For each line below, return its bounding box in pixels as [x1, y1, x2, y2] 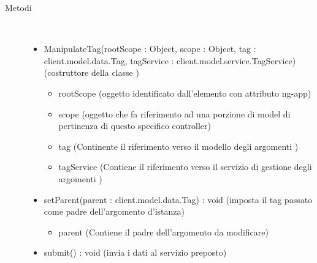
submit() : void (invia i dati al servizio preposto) [44, 246, 227, 259]
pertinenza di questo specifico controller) [58, 119, 211, 132]
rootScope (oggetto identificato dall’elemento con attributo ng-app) [58, 86, 311, 99]
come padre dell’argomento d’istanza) [44, 205, 185, 218]
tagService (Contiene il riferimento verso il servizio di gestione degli [58, 160, 312, 173]
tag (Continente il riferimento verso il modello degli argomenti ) [58, 139, 299, 152]
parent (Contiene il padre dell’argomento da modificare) [58, 225, 269, 238]
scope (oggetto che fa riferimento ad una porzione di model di [58, 107, 291, 120]
